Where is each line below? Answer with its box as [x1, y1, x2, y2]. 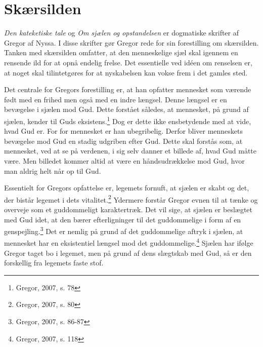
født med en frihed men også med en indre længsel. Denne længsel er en [4, 94, 227, 104]
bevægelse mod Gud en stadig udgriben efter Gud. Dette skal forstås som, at [4, 135, 243, 146]
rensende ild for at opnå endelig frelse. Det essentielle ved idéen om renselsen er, [4, 57, 252, 67]
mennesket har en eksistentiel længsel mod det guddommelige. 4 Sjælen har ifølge [4, 236, 253, 248]
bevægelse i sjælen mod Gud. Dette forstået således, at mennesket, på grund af [4, 104, 249, 114]
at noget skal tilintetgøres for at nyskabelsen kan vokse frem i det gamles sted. [4, 67, 248, 78]
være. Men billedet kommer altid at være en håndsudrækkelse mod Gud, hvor [4, 155, 245, 166]
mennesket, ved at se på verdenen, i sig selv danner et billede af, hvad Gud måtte [4, 145, 256, 156]
